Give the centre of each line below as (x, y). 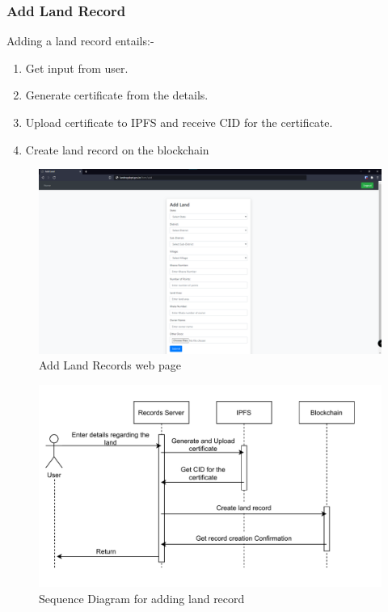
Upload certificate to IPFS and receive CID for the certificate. (179, 122)
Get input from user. (77, 68)
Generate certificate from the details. (117, 95)
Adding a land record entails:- (80, 41)
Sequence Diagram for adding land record (142, 598)
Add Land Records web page (110, 365)
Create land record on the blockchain (117, 149)
